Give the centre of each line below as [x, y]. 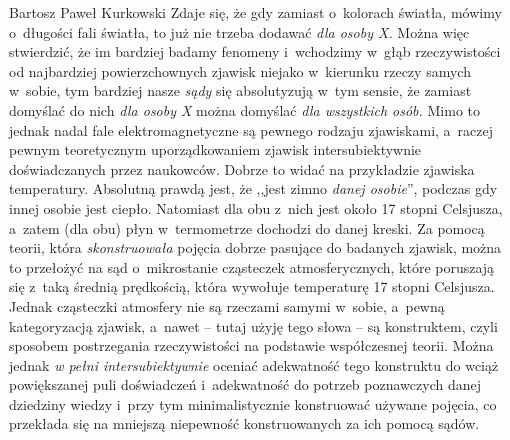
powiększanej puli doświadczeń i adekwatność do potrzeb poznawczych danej [245, 384]
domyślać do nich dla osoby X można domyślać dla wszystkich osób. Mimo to [244, 109]
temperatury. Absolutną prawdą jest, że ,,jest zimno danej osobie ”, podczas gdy [253, 188]
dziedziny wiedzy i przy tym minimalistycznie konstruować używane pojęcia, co [253, 403]
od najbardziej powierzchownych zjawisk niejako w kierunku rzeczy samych [240, 70]
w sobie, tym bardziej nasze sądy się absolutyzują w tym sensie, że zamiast [240, 90]
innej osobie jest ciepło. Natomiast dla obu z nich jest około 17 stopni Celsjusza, [256, 207]
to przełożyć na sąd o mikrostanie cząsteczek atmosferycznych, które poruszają [252, 266]
